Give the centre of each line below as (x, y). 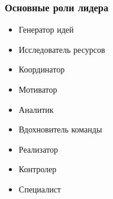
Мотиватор (38, 89)
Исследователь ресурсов (62, 49)
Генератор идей (46, 29)
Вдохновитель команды (60, 129)
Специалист (40, 189)
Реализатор (38, 149)
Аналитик (36, 109)
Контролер (38, 169)
